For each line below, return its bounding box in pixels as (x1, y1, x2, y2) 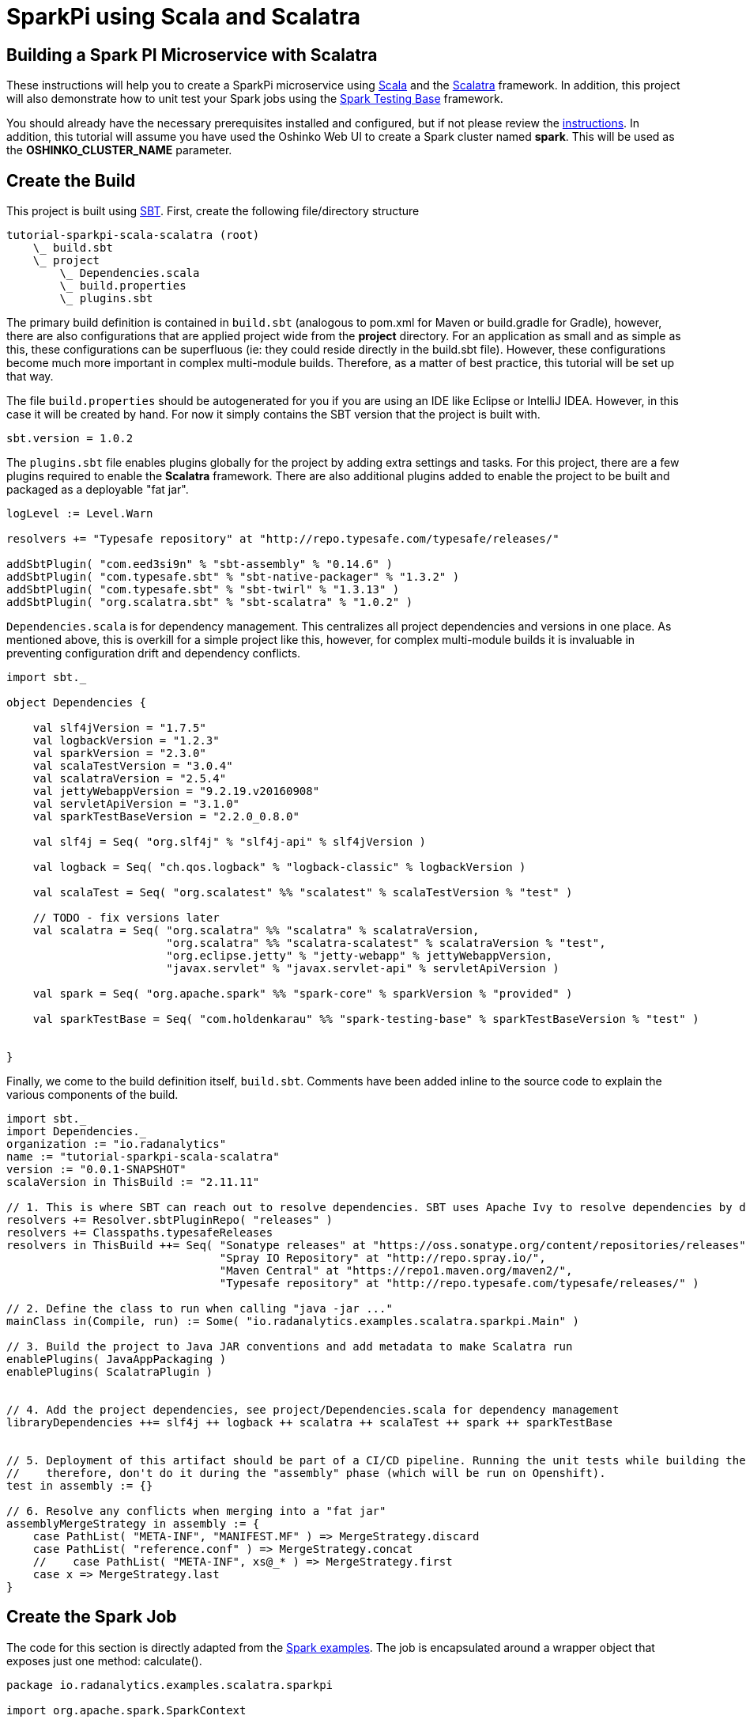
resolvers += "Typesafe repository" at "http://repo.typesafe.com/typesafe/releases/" (6, 532, 559, 546)
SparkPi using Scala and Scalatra (6, 3, 360, 30)
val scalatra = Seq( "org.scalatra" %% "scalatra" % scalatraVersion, (32, 924, 480, 937)
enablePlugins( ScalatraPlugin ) (6, 1365, 213, 1379)
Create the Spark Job (6, 1607, 177, 1627)
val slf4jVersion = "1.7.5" (32, 721, 206, 735)
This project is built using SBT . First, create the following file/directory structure (6, 204, 420, 218)
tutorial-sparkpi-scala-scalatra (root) (6, 229, 260, 242)
